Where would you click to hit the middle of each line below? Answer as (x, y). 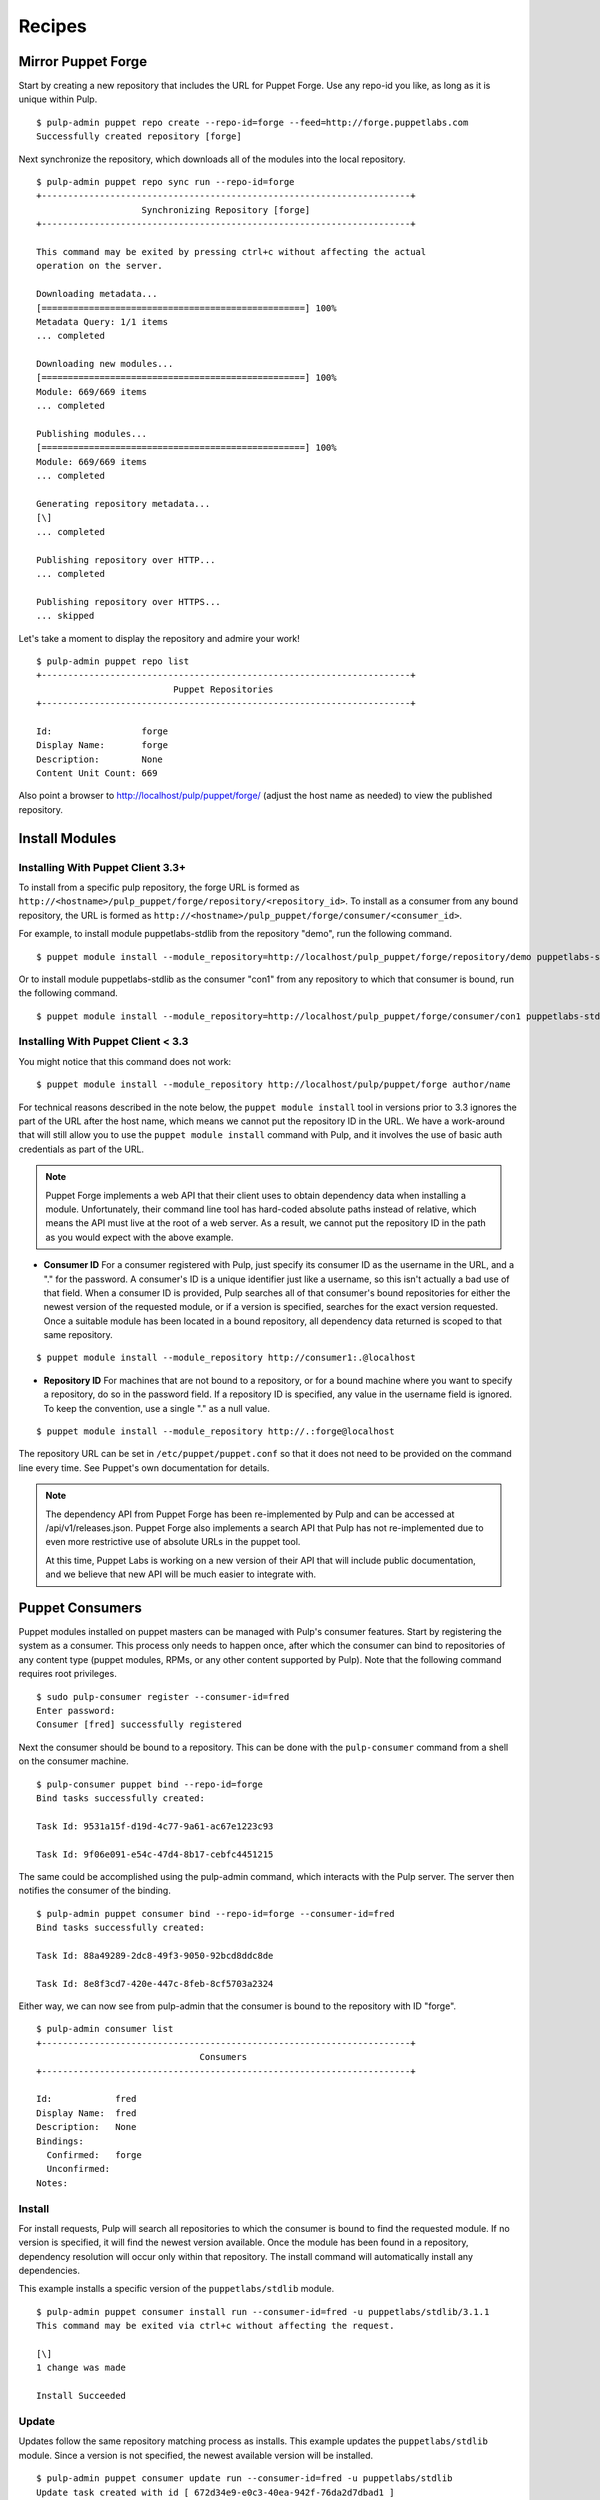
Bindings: (60, 2141)
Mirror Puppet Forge (83, 61)
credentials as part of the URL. (81, 1149)
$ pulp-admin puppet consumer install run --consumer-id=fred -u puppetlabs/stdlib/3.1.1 (263, 2311)
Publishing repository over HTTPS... (129, 601)
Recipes (52, 26)
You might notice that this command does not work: (125, 1061)
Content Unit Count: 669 (97, 773)
